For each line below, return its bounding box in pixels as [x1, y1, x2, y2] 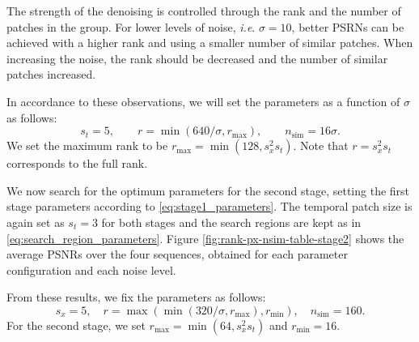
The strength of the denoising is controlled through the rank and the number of [6, 2, 401, 19]
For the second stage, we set [6, 316, 146, 333]
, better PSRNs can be [291, 18, 404, 35]
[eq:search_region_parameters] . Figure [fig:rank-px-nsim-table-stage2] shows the [6, 229, 404, 246]
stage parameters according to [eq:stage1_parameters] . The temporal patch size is [6, 198, 413, 215]
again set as [6, 213, 65, 230]
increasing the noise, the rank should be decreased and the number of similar [6, 49, 388, 66]
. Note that [293, 137, 349, 154]
